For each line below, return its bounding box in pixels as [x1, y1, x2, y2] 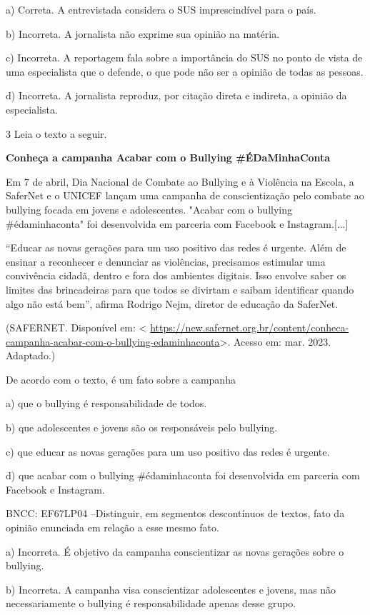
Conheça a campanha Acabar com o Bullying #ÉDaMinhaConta [6, 150, 331, 165]
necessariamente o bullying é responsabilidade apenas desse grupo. [6, 596, 296, 611]
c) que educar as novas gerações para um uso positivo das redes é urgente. [6, 444, 330, 459]
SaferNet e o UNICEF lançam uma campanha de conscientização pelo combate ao [6, 188, 364, 203]
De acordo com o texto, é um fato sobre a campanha [6, 371, 236, 386]
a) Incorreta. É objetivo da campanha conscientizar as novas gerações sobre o [6, 544, 344, 559]
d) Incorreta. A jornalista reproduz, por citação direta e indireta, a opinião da [6, 88, 347, 103]
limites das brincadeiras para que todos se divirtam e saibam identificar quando [6, 281, 354, 296]
